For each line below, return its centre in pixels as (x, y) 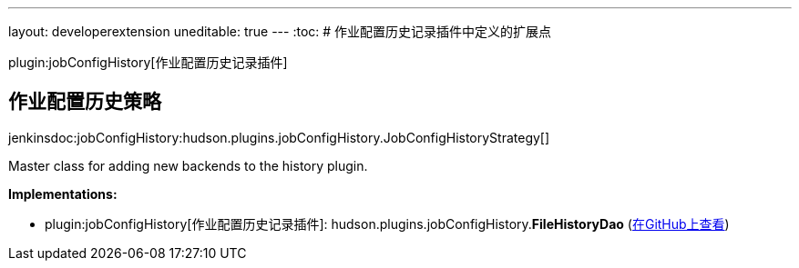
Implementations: (63, 194)
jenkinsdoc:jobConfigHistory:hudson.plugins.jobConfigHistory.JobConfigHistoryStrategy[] (279, 137)
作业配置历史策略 (85, 102)
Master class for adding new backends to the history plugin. (188, 165)
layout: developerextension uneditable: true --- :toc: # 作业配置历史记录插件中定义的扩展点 (280, 31)
